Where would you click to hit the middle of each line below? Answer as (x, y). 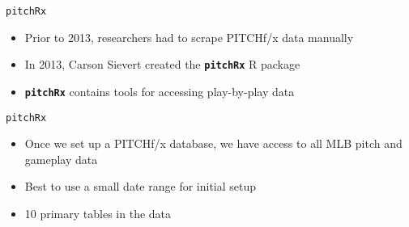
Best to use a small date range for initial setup (141, 186)
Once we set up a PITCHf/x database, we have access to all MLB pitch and (213, 143)
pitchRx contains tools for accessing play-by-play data (160, 91)
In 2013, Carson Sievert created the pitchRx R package (162, 64)
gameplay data (61, 159)
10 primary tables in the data (98, 213)
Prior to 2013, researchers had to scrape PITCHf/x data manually (189, 37)
